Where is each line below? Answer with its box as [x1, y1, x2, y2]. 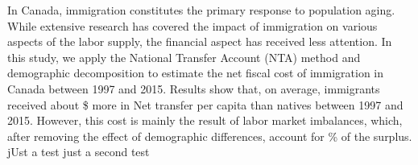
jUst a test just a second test [7, 143, 150, 160]
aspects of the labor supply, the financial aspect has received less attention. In [7, 33, 392, 50]
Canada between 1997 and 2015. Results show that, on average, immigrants [7, 80, 380, 97]
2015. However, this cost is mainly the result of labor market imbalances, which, [7, 112, 403, 129]
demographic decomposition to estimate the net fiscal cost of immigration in [7, 64, 384, 81]
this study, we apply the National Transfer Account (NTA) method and [7, 48, 361, 65]
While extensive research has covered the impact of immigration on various [7, 17, 378, 34]
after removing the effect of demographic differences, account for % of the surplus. [7, 127, 412, 144]
